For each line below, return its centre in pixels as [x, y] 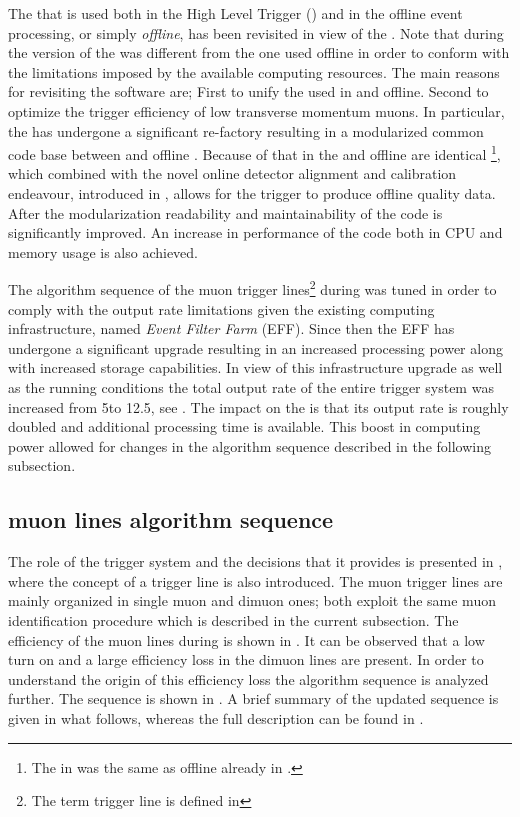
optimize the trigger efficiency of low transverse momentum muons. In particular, [256, 110]
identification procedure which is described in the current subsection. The [233, 619]
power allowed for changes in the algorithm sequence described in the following [249, 445]
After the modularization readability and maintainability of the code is [225, 212]
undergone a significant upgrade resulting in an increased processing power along [255, 347]
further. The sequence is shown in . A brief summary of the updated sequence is [253, 698]
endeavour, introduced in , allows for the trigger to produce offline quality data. [252, 193]
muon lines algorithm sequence [171, 519]
